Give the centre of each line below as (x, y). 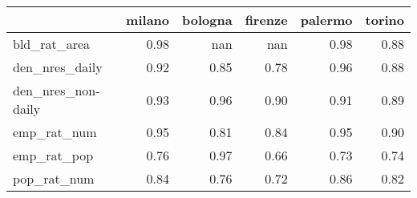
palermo (326, 20)
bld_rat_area (52, 44)
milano (148, 20)
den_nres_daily (58, 67)
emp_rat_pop (53, 155)
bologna (207, 20)
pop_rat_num (54, 178)
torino (385, 20)
